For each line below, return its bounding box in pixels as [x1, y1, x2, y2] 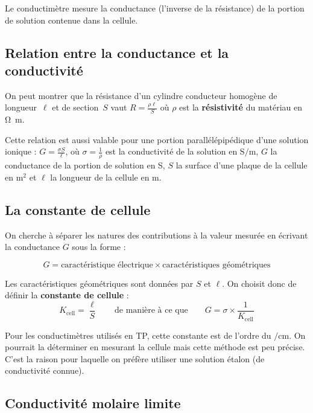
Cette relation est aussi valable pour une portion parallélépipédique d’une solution [5, 133, 309, 146]
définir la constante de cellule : [5, 289, 129, 301]
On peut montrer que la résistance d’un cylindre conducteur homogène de [5, 89, 277, 101]
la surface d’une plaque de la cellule [175, 159, 308, 171]
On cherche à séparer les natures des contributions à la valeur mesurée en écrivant [5, 228, 308, 241]
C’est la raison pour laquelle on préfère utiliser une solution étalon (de [5, 352, 265, 365]
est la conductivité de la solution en [105, 145, 238, 158]
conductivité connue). [5, 364, 84, 377]
